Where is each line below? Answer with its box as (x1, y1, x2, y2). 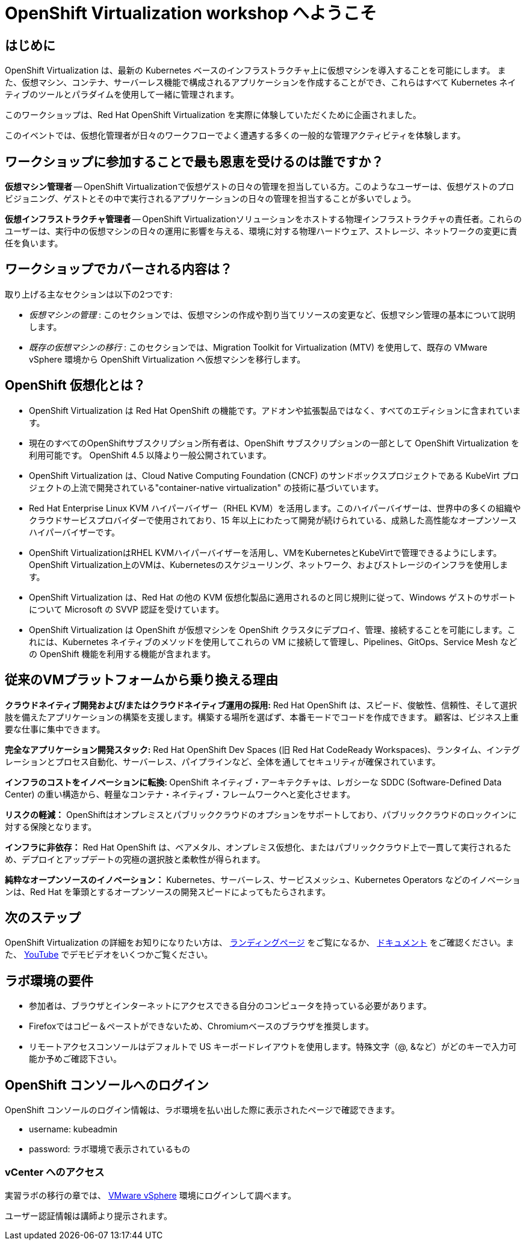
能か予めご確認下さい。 (29, 1053, 122, 1064)
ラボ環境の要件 (5, 973, 93, 988)
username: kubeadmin (29, 1124, 118, 1135)
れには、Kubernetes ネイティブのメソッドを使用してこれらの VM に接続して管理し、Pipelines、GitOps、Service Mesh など (29, 636, 518, 647)
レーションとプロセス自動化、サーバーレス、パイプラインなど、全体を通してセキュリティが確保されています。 (5, 756, 441, 767)
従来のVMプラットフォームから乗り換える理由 (5, 672, 278, 688)
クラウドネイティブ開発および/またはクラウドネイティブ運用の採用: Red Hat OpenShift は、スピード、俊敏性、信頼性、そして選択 (5, 699, 517, 710)
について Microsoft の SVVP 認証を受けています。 (29, 604, 224, 614)
